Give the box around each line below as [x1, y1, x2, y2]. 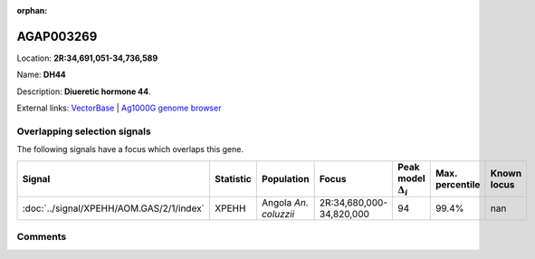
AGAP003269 [16, 28, 98, 44]
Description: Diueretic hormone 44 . [16, 86, 151, 97]
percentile [435, 177, 481, 190]
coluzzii [261, 208, 295, 220]
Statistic [214, 172, 253, 185]
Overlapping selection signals [16, 125, 151, 138]
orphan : [16, 5, 48, 15]
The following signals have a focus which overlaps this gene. [16, 144, 244, 155]
